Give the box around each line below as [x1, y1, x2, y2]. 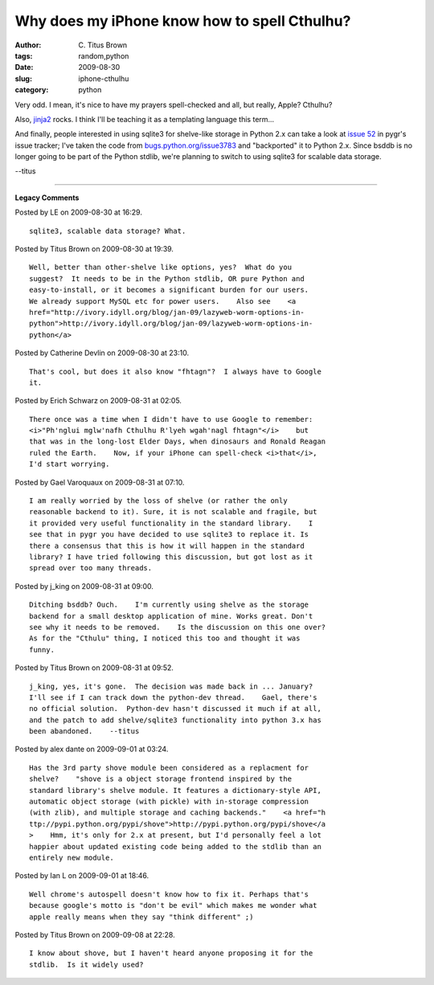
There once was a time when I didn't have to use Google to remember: [29, 415, 313, 423]
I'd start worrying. [29, 460, 110, 469]
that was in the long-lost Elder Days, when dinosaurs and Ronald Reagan [29, 437, 326, 446]
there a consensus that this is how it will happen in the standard [29, 541, 305, 550]
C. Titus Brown [78, 40, 128, 50]
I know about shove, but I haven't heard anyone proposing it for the [29, 949, 313, 958]
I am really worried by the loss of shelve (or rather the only [29, 497, 289, 505]
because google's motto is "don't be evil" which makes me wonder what [29, 901, 317, 910]
